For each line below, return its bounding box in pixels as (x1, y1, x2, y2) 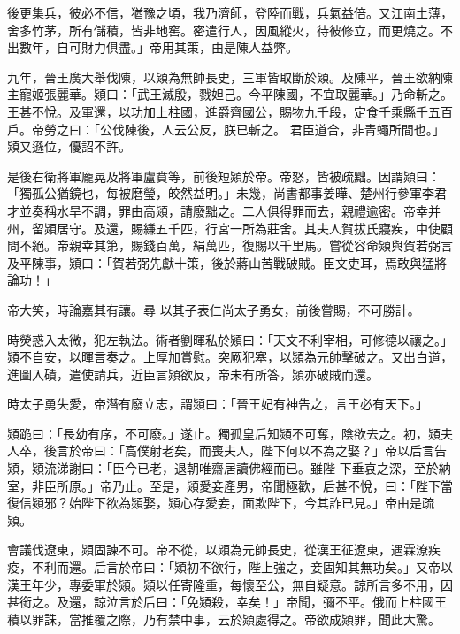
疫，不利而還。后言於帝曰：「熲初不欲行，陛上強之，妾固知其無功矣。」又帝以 (7, 558, 453, 577)
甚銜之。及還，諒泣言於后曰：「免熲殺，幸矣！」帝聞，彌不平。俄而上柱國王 (7, 592, 447, 611)
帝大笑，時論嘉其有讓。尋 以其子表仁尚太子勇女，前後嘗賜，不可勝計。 (7, 300, 420, 318)
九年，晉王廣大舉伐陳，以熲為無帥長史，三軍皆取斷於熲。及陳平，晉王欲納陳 (7, 67, 453, 86)
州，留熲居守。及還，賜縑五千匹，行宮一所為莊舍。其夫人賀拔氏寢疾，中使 (7, 218, 441, 237)
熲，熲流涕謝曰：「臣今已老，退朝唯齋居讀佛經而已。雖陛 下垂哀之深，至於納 (7, 459, 451, 477)
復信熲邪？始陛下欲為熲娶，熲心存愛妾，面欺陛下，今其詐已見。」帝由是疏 (7, 493, 434, 512)
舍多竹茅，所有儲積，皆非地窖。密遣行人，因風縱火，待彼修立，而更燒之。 (7, 20, 441, 39)
